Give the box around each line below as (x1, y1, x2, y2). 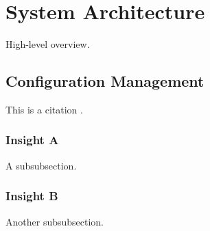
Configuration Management (5, 70, 205, 92)
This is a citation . (5, 102, 83, 116)
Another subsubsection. (5, 214, 104, 228)
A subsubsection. (5, 158, 77, 172)
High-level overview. (5, 37, 90, 51)
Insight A (5, 131, 59, 148)
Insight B (5, 187, 58, 204)
